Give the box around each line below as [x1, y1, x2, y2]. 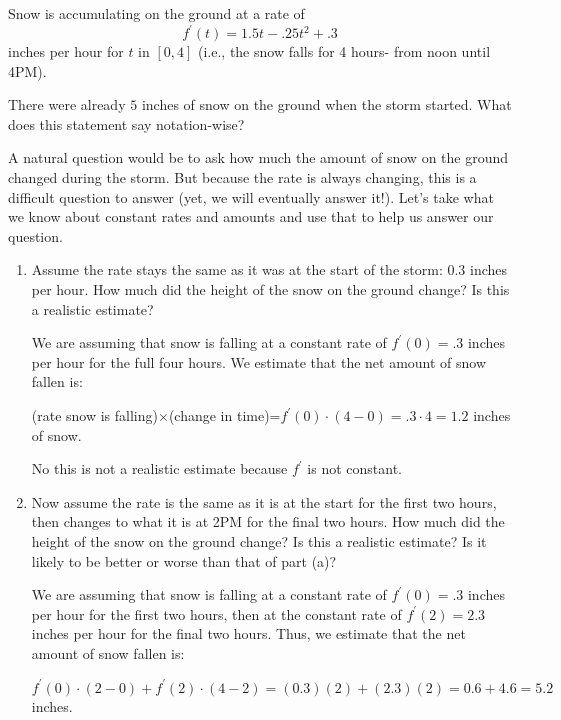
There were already [8, 94, 126, 115]
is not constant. [307, 458, 402, 479]
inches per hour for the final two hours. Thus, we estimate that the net [31, 623, 466, 644]
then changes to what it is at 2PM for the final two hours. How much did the [31, 511, 505, 532]
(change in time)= [168, 405, 281, 425]
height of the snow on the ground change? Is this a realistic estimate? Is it [31, 530, 487, 551]
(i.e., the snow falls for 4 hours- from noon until [197, 41, 491, 62]
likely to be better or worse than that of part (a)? [31, 550, 337, 571]
